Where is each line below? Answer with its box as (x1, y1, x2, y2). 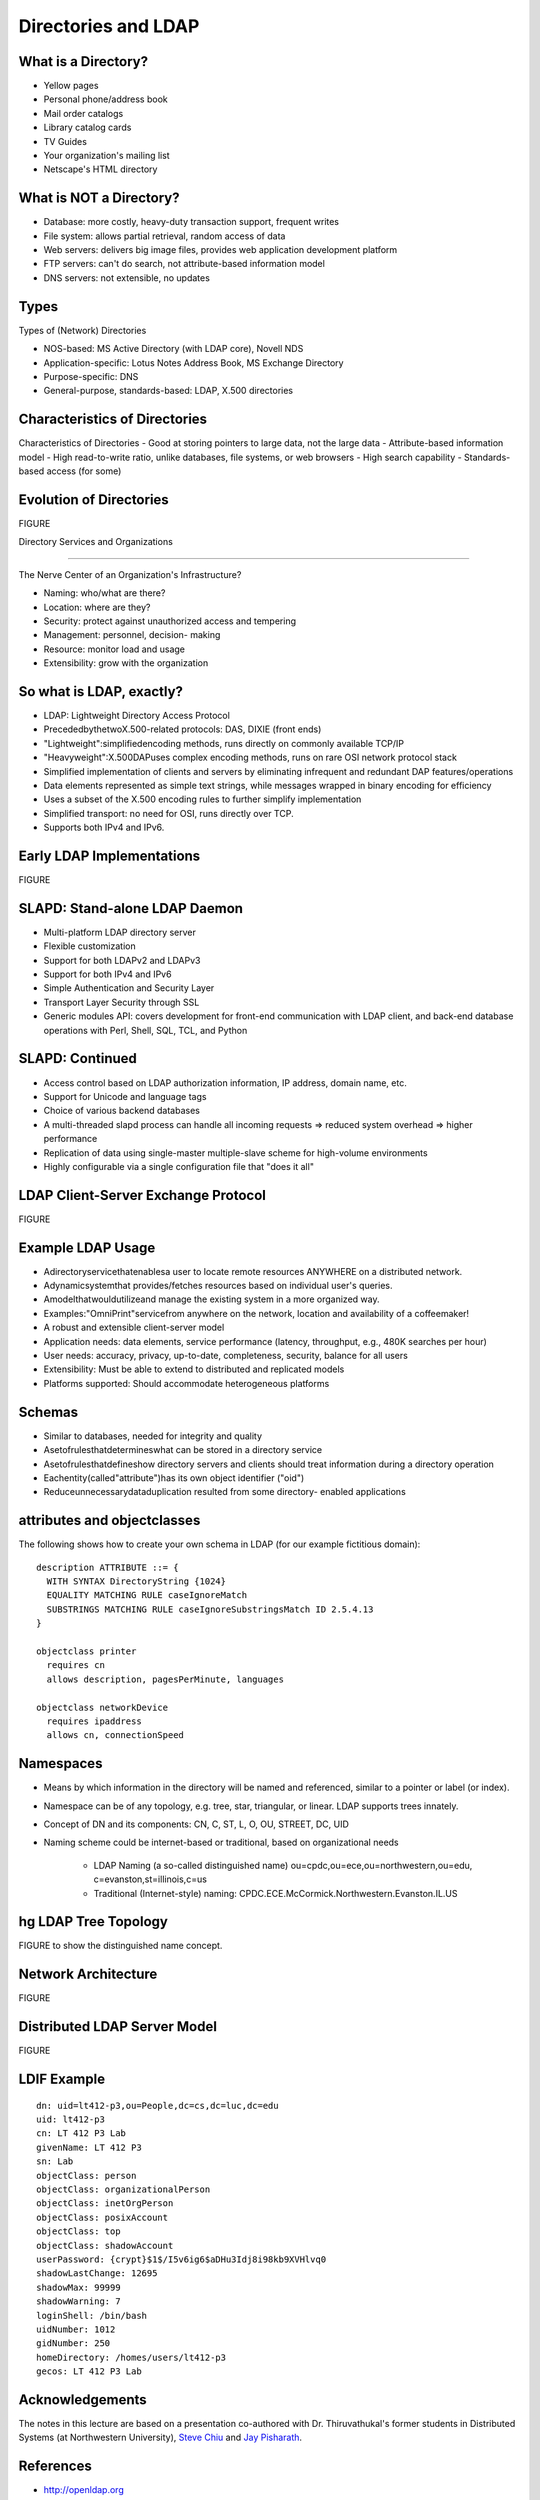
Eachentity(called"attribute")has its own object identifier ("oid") (43, 1471, 305, 1484)
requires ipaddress (46, 1715, 142, 1727)
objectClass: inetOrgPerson (36, 2198, 174, 2209)
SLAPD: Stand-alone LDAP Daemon (18, 900, 244, 917)
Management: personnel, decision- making (43, 629, 221, 641)
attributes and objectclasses (18, 1512, 201, 1529)
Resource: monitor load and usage (43, 643, 185, 655)
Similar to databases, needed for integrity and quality (43, 1430, 263, 1442)
